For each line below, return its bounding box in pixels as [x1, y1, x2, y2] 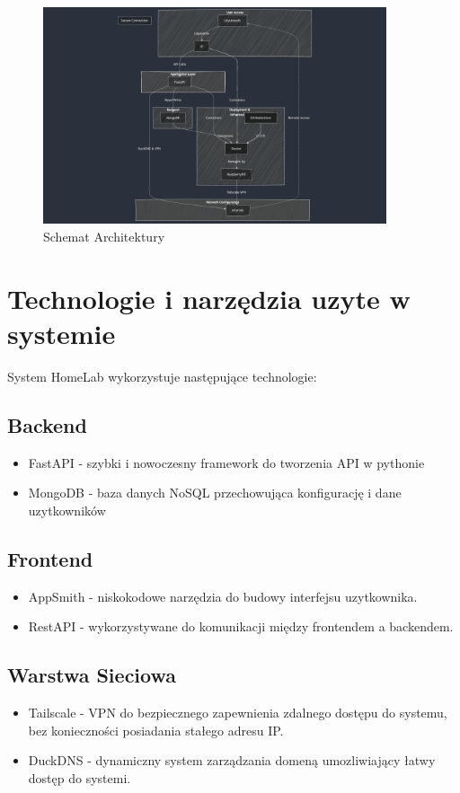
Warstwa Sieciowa [7, 661, 176, 689]
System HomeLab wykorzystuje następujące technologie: [7, 366, 317, 385]
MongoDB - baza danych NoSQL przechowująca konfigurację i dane [28, 483, 402, 502]
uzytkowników [28, 500, 106, 519]
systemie [7, 315, 116, 352]
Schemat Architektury [43, 227, 165, 246]
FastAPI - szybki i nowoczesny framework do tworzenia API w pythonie [28, 453, 425, 471]
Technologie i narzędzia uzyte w [7, 279, 411, 316]
